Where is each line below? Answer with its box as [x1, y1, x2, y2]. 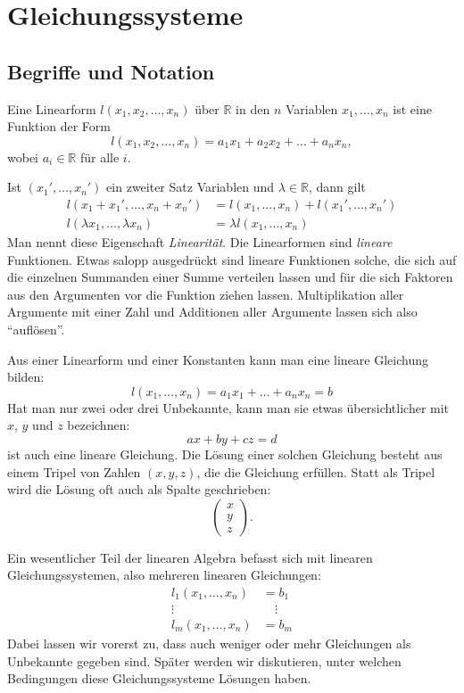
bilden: [7, 367, 45, 386]
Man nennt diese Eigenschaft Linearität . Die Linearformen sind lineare [7, 233, 393, 252]
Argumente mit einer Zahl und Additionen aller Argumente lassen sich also [7, 302, 418, 321]
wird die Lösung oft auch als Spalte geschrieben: [7, 480, 271, 499]
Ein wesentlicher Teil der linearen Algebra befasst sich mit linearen [7, 548, 373, 566]
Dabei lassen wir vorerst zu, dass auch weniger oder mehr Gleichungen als [7, 634, 411, 653]
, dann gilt [308, 177, 366, 196]
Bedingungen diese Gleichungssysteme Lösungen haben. [7, 669, 311, 688]
